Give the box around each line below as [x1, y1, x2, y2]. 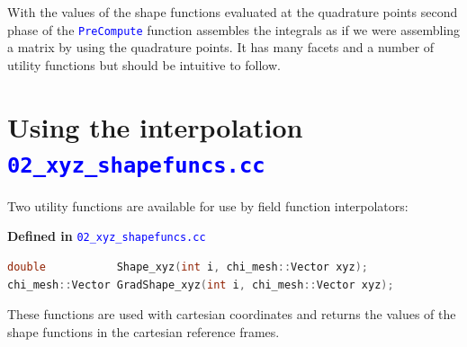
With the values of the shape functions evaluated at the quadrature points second [7, 3, 458, 21]
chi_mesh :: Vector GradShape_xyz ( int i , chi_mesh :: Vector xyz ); [7, 278, 394, 291]
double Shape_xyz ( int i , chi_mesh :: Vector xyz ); [7, 261, 368, 274]
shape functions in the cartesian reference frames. [7, 322, 280, 341]
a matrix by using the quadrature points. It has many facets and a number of [7, 38, 435, 57]
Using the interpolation [7, 108, 303, 145]
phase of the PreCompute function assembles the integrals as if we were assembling [7, 20, 461, 39]
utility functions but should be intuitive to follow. [7, 55, 281, 74]
